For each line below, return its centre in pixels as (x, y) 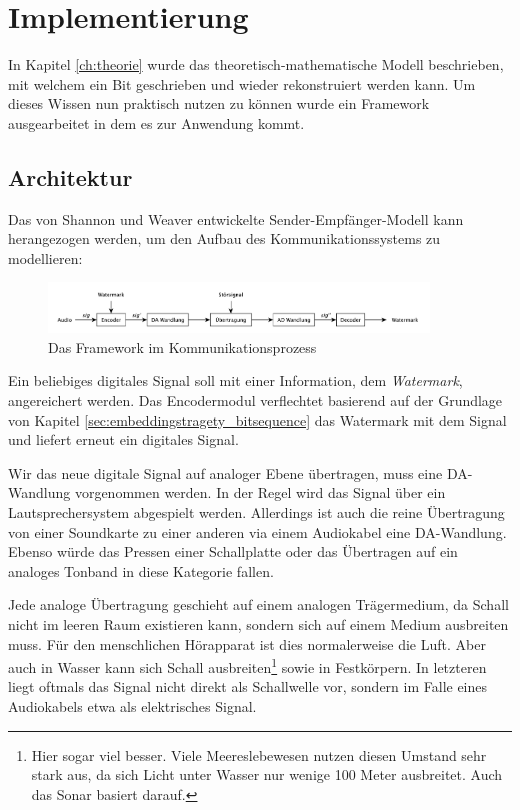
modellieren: (45, 257)
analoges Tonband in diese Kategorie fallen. (141, 570)
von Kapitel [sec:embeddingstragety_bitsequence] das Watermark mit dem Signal (257, 419)
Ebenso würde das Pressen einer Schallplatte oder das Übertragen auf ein (233, 551)
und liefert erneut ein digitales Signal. (123, 439)
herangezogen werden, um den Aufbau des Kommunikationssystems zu (224, 238)
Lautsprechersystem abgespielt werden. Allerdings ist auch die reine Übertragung (256, 511)
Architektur (70, 176)
